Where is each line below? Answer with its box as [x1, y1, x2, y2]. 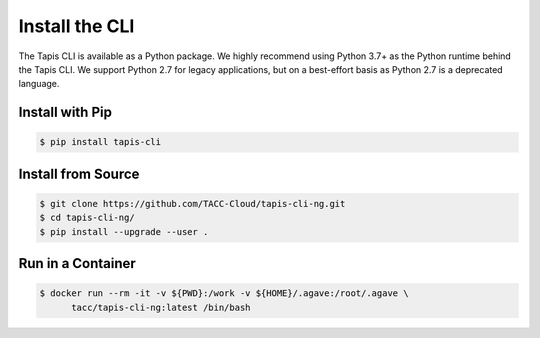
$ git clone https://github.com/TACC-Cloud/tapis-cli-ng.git [39, 198, 346, 209]
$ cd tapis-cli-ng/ [39, 212, 135, 224]
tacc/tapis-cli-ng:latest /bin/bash [71, 301, 251, 313]
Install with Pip [18, 104, 112, 121]
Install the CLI [18, 15, 135, 37]
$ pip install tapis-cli [39, 136, 162, 148]
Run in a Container [18, 255, 137, 272]
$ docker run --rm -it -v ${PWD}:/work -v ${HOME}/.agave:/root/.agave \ [39, 288, 409, 299]
